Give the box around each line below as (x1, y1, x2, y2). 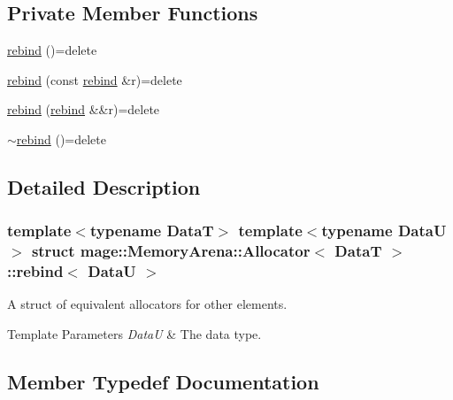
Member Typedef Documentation (7, 368, 319, 395)
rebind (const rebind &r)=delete (7, 70, 182, 88)
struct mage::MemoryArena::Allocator (31, 240, 311, 262)
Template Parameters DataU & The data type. (7, 325, 262, 343)
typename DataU (321, 219, 447, 242)
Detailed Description (7, 173, 201, 200)
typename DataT (89, 219, 214, 242)
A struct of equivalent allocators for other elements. (7, 295, 288, 313)
